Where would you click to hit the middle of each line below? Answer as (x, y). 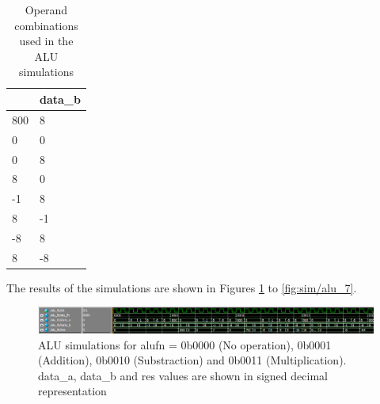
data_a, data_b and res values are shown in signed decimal (183, 375)
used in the (46, 41)
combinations (46, 25)
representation (72, 391)
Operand (46, 10)
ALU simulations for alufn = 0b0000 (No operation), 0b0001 (185, 344)
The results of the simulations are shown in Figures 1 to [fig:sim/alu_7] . (182, 287)
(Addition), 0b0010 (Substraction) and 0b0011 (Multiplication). (192, 360)
